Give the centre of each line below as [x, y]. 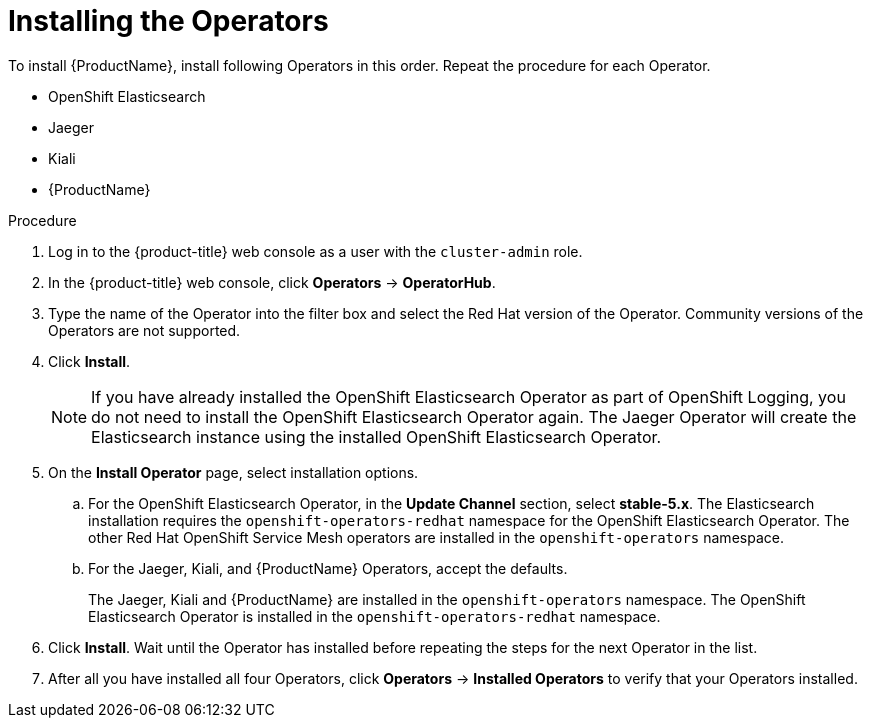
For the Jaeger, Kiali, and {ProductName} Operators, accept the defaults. [328, 568]
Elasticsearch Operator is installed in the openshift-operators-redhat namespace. [374, 616]
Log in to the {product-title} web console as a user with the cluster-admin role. [315, 251]
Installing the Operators [168, 21]
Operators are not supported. [144, 330]
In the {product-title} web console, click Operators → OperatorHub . [272, 282]
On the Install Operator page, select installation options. [233, 472]
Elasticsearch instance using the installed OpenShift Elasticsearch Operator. [376, 436]
